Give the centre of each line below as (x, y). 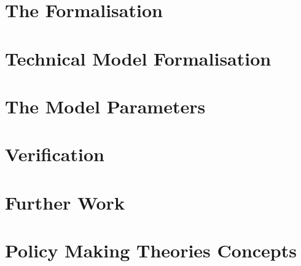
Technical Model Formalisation (138, 58)
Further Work (65, 202)
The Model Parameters (105, 106)
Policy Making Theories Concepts (151, 250)
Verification (55, 154)
